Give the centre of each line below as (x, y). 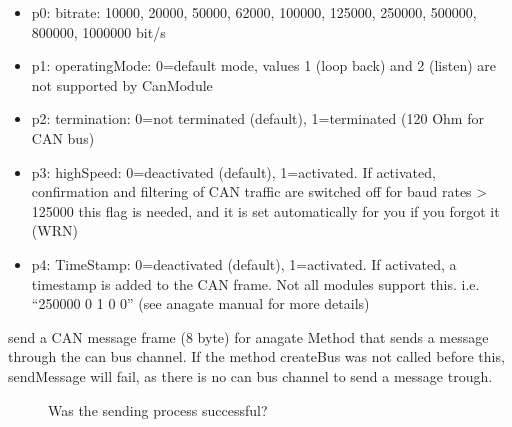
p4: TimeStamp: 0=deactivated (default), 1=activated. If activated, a (244, 263)
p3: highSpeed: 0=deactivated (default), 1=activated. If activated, (233, 171)
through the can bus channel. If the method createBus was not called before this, (256, 356)
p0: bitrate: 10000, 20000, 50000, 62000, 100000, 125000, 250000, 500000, (254, 12)
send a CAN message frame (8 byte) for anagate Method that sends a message (248, 336)
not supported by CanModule (122, 84)
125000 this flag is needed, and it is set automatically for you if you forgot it (265, 210)
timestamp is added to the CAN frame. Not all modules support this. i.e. (255, 283)
